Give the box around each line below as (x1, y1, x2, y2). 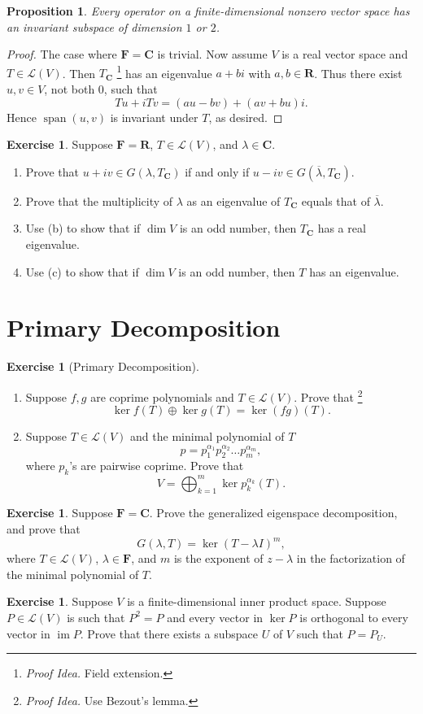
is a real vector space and (281, 46, 408, 63)
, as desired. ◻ (208, 108, 283, 125)
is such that (67, 608, 125, 625)
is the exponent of (173, 550, 264, 567)
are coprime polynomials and (90, 388, 234, 405)
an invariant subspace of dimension (7, 18, 182, 35)
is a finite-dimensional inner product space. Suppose (127, 593, 386, 610)
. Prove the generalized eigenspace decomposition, (149, 504, 398, 521)
